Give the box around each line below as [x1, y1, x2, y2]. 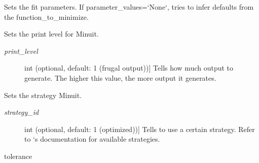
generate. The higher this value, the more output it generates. [24, 72, 216, 83]
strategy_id [4, 107, 39, 117]
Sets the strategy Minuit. [4, 89, 82, 100]
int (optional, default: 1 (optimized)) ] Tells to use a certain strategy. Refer [24, 123, 255, 134]
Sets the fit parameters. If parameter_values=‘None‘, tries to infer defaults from [4, 2, 254, 12]
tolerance [4, 150, 32, 161]
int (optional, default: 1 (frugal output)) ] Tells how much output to [24, 62, 234, 73]
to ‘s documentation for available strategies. [24, 134, 160, 144]
